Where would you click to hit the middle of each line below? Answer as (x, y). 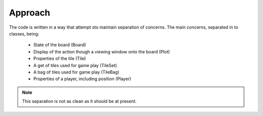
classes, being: (24, 33)
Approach (30, 13)
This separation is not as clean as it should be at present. (79, 101)
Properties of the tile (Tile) (60, 59)
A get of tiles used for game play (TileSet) (75, 65)
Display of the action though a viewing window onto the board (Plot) (102, 51)
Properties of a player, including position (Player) (82, 79)
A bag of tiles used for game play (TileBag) (76, 72)
